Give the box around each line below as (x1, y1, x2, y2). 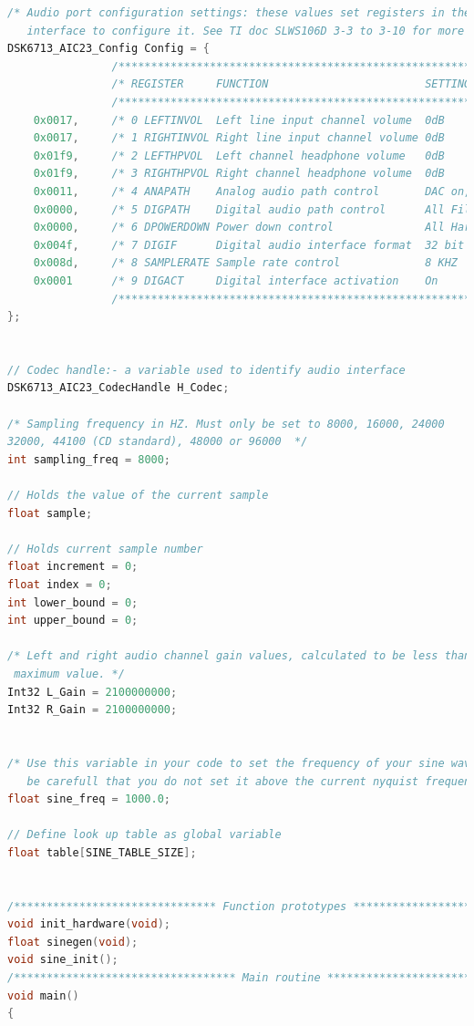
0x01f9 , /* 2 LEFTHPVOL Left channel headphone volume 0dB (33, 149, 445, 162)
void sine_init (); (7, 953, 118, 967)
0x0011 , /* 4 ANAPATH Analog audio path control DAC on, (33, 184, 471, 198)
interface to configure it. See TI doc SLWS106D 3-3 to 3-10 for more (26, 24, 465, 37)
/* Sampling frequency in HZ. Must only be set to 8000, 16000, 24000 (7, 417, 445, 430)
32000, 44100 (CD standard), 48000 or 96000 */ (7, 435, 308, 449)
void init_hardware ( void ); (7, 917, 171, 931)
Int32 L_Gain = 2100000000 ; (7, 685, 178, 699)
